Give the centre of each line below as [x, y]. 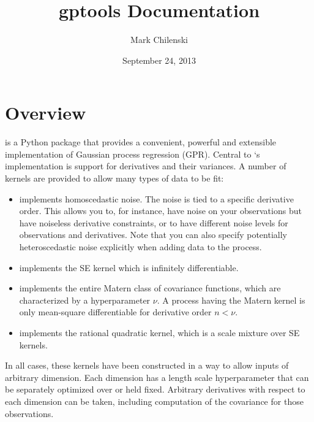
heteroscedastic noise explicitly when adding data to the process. [140, 247]
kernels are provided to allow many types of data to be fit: [114, 178]
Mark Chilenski [159, 40]
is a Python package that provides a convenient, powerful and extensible [141, 142]
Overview [46, 113]
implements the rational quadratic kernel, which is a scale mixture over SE [159, 332]
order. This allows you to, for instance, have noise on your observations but [160, 211]
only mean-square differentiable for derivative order [115, 312]
